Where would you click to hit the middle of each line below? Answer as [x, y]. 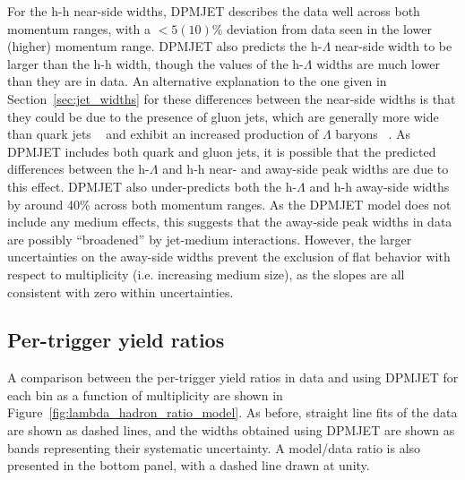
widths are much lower [378, 63]
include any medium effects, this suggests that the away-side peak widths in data [230, 222]
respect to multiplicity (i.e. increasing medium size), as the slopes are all [206, 274]
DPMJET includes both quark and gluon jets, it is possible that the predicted [222, 151]
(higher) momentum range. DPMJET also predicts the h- [165, 46]
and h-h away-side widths [379, 186]
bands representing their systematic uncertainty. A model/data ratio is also [214, 447]
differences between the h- [78, 169]
